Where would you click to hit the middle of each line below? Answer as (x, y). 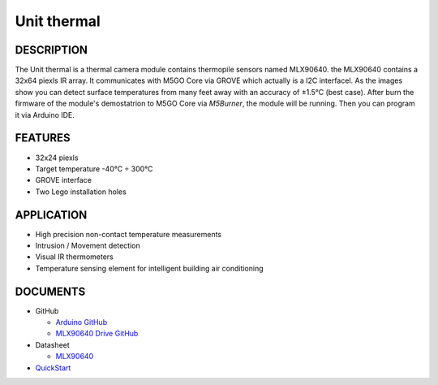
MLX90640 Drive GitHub (97, 334)
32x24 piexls (57, 158)
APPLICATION (51, 215)
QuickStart (53, 368)
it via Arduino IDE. (45, 115)
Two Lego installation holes (81, 192)
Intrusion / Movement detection (88, 245)
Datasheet (53, 344)
